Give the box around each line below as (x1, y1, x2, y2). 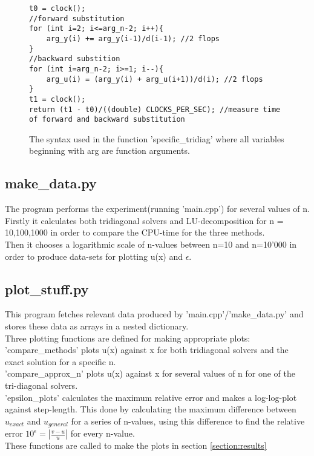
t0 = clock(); (29, 4, 86, 13)
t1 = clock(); (29, 94, 86, 104)
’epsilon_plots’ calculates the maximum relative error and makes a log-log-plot (5, 391, 297, 403)
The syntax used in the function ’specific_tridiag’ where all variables (29, 132, 284, 145)
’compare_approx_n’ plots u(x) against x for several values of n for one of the (5, 367, 296, 380)
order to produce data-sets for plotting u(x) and (5, 249, 183, 262)
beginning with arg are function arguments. (29, 144, 190, 157)
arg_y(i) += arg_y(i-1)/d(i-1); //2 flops (46, 34, 220, 43)
